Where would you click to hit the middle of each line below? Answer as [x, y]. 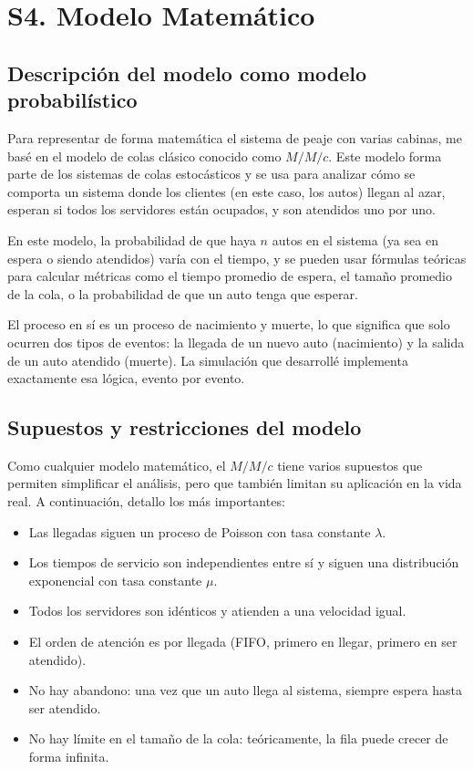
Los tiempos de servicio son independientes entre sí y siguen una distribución [244, 562]
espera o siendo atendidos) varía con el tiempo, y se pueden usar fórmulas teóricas [237, 258]
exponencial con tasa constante [115, 580]
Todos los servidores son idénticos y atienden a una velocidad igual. [217, 611]
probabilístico [72, 100]
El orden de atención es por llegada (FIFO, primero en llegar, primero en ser [243, 642]
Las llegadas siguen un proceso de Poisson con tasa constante [200, 531]
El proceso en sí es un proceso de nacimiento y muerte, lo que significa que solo [229, 324]
